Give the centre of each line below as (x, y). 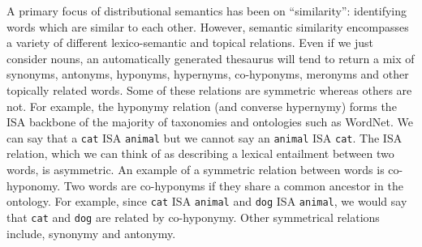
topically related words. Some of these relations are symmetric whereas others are (209, 89)
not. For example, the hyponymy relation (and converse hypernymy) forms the (202, 106)
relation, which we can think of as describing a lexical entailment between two (200, 153)
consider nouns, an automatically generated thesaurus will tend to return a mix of (211, 58)
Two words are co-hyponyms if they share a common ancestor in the (233, 185)
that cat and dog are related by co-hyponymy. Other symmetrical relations (193, 217)
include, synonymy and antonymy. (91, 233)
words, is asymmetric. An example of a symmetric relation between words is (196, 169)
